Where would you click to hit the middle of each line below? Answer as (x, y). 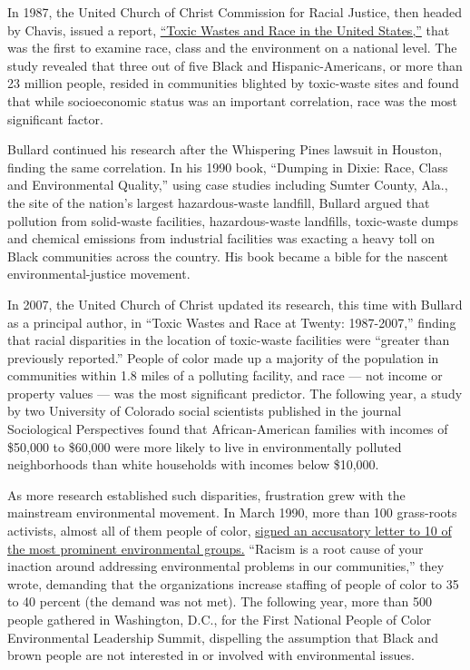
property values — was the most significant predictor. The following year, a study (235, 393)
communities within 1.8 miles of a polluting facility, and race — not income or (225, 375)
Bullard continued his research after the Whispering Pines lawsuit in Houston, (225, 149)
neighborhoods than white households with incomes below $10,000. (193, 464)
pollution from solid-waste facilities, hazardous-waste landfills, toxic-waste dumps (233, 220)
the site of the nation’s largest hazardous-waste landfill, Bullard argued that (219, 202)
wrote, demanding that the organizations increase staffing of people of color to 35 (233, 583)
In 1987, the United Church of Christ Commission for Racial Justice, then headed (235, 12)
